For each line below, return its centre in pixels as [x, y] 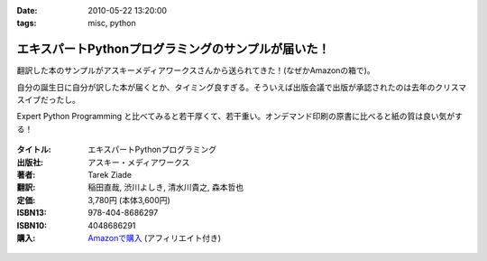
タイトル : [34, 150]
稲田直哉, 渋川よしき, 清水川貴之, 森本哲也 [165, 187]
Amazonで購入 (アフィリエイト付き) [154, 238]
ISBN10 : [32, 225]
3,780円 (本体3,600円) [129, 200]
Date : [27, 10]
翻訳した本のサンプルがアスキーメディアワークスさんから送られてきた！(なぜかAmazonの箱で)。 [196, 70]
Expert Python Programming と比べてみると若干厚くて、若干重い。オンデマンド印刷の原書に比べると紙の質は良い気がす [240, 117]
